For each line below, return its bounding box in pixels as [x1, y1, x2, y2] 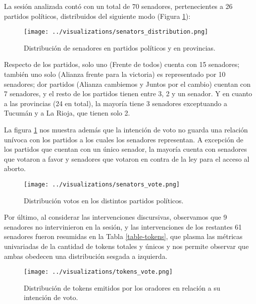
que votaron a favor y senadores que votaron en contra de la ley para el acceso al [4, 153, 250, 164]
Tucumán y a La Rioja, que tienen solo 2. [4, 108, 130, 118]
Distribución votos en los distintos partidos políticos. [24, 195, 184, 205]
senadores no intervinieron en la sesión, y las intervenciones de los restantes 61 [4, 221, 242, 232]
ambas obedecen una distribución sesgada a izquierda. [4, 250, 167, 261]
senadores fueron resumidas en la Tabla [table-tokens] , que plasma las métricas [4, 231, 243, 242]
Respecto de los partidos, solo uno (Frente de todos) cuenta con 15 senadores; [4, 59, 240, 69]
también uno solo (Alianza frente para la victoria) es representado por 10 [4, 69, 226, 79]
